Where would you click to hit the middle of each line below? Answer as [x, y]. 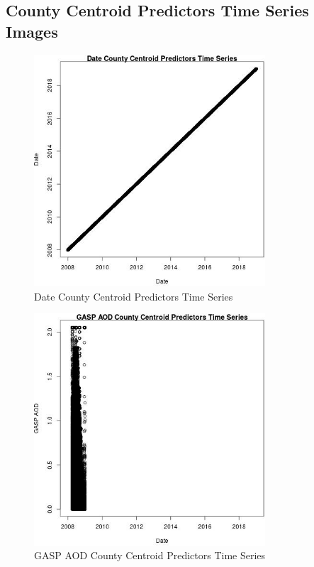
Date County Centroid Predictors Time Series [134, 296]
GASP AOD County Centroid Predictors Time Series [150, 555]
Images [32, 31]
